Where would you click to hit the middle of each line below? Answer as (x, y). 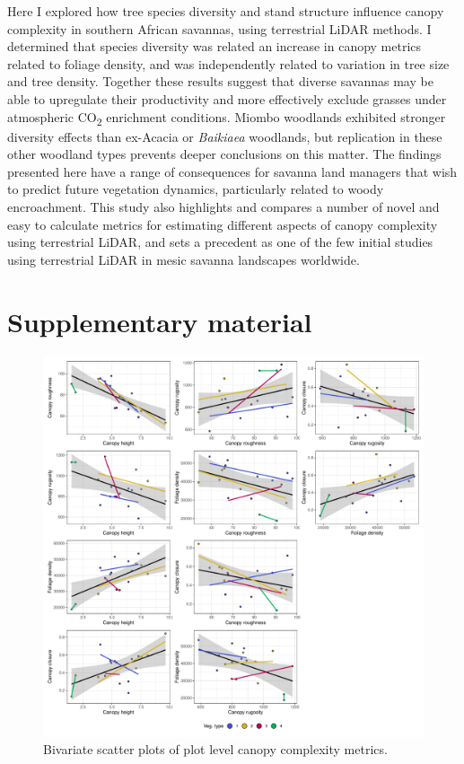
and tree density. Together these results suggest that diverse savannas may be (220, 81)
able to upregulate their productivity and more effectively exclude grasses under (227, 98)
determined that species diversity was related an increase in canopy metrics (214, 46)
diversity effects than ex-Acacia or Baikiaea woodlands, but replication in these (225, 136)
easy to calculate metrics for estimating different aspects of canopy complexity (223, 224)
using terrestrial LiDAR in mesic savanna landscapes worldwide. (184, 259)
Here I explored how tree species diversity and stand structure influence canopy (226, 11)
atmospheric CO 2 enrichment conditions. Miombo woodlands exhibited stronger (227, 118)
